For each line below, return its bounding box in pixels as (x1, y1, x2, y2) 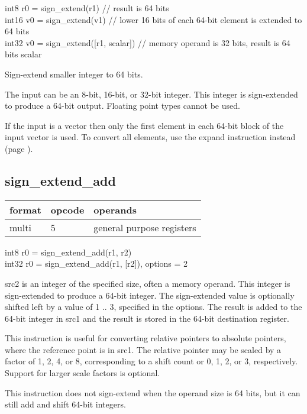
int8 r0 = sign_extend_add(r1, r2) (5, 245, 132, 258)
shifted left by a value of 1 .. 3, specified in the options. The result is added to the (5, 300, 302, 313)
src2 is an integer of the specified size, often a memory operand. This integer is (5, 277, 290, 289)
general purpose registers (93, 220, 196, 234)
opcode (50, 202, 85, 216)
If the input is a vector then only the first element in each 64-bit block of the (5, 119, 284, 131)
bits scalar (5, 48, 42, 60)
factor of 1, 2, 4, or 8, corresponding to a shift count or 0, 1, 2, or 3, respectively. (5, 355, 298, 367)
